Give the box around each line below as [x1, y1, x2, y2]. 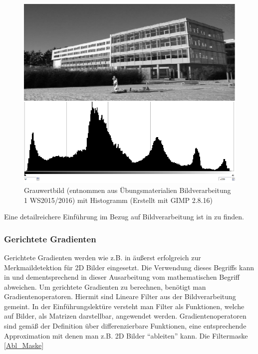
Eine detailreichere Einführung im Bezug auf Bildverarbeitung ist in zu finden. [4, 211, 245, 222]
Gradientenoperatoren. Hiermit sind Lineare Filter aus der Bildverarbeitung [4, 291, 236, 302]
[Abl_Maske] [4, 340, 44, 351]
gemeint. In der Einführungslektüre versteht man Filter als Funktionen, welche [4, 301, 245, 311]
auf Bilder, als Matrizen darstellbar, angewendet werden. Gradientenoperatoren [4, 311, 247, 321]
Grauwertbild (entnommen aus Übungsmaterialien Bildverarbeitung [24, 184, 231, 195]
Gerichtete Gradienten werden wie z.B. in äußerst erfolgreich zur [4, 252, 201, 262]
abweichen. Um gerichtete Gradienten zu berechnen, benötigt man [4, 281, 206, 292]
